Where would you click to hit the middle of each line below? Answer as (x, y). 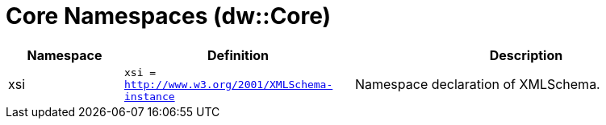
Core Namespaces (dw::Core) (169, 16)
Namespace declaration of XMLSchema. (477, 85)
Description (526, 55)
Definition (238, 55)
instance (149, 96)
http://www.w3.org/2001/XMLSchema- (228, 84)
